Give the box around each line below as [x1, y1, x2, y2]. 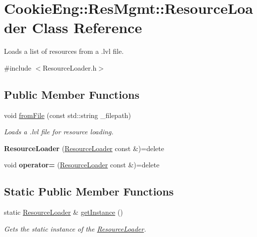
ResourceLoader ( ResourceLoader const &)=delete [4, 143, 164, 153]
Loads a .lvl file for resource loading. [4, 126, 114, 137]
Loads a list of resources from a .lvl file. [4, 46, 124, 56]
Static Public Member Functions [4, 184, 174, 199]
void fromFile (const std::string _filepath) [4, 110, 131, 120]
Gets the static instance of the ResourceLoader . [4, 223, 146, 234]
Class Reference [32, 17, 142, 38]
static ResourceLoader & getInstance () [4, 207, 123, 217]
